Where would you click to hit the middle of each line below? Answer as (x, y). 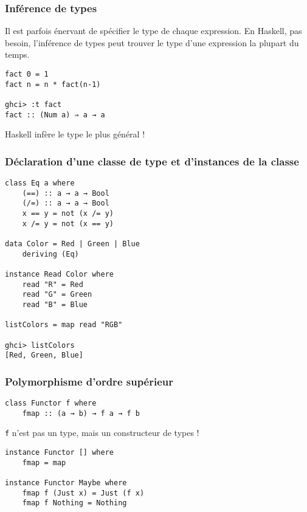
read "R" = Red (53, 284)
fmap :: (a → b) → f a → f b (81, 413)
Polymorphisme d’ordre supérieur (89, 381)
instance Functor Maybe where (66, 483)
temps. (17, 54)
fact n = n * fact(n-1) (53, 84)
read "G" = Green (57, 295)
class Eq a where (40, 183)
